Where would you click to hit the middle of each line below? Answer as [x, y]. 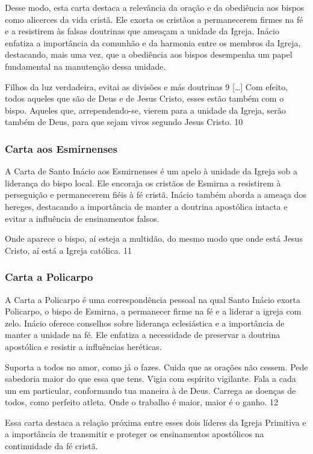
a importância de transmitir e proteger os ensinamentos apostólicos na [135, 434]
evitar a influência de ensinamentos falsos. [82, 218]
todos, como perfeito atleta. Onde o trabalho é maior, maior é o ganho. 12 [142, 402]
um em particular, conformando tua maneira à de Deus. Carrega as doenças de [150, 390]
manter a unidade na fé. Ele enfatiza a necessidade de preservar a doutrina [143, 335]
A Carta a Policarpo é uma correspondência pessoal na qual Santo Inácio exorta [153, 299]
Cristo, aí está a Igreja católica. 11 [68, 250]
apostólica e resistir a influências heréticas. [83, 346]
